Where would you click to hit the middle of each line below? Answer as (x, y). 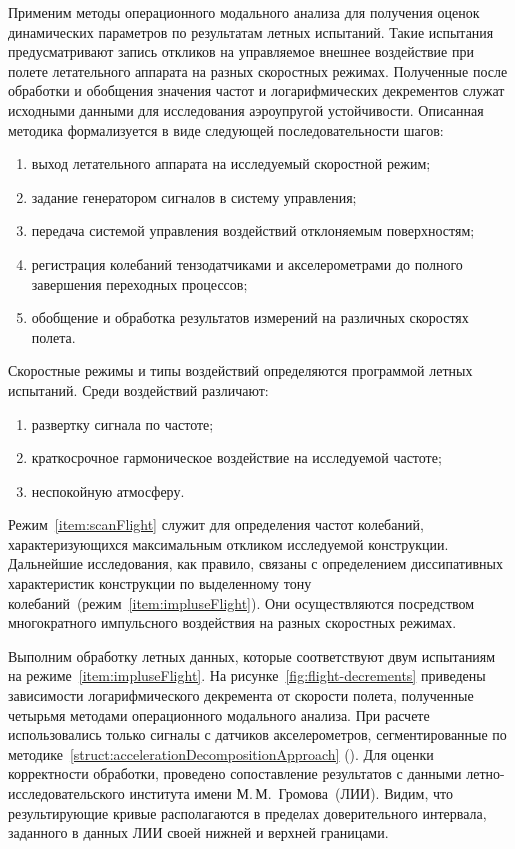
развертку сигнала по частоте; (122, 423)
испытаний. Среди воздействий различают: (138, 389)
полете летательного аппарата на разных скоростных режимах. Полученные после (258, 70)
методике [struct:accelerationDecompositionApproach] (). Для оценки (221, 753)
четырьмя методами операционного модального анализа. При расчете (219, 714)
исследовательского (66, 793)
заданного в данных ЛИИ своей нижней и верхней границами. (198, 832)
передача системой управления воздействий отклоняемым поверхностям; (253, 230)
